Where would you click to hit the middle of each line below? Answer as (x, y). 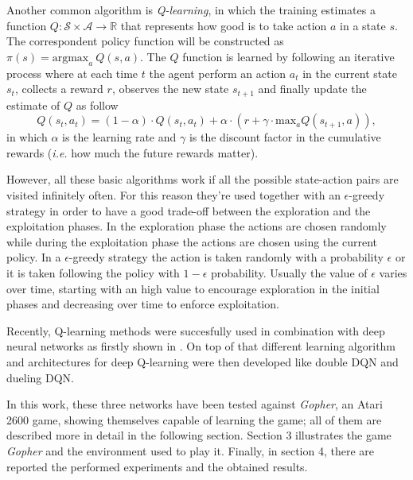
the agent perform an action (218, 73)
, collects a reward (59, 89)
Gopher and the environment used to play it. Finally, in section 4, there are (191, 450)
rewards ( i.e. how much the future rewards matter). (132, 152)
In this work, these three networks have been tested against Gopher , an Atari (195, 404)
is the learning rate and (119, 137)
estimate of (33, 105)
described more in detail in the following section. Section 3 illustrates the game (199, 435)
